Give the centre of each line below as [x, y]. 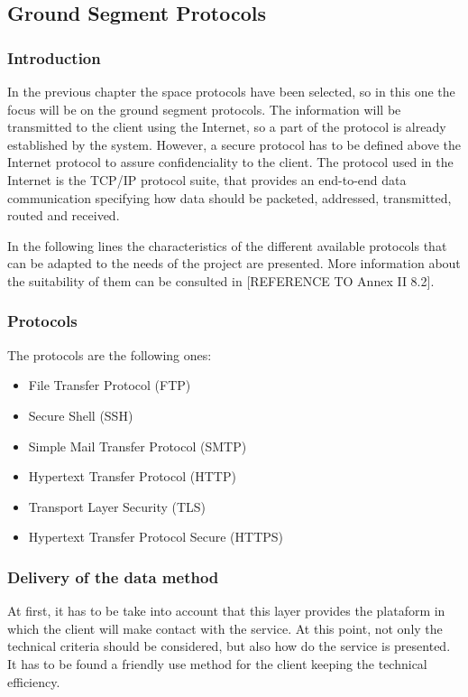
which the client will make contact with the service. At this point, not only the [225, 628]
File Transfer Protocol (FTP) [110, 385]
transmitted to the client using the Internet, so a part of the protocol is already [227, 127]
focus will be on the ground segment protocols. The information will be [204, 109]
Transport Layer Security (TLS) [117, 506]
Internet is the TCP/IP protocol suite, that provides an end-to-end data [207, 179]
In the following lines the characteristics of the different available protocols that [227, 245]
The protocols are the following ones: [110, 354]
